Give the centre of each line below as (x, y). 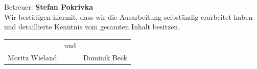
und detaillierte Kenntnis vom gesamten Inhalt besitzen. (92, 27)
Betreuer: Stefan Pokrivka (49, 7)
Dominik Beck (105, 58)
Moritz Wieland (32, 58)
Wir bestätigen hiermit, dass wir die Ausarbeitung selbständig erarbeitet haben (128, 16)
